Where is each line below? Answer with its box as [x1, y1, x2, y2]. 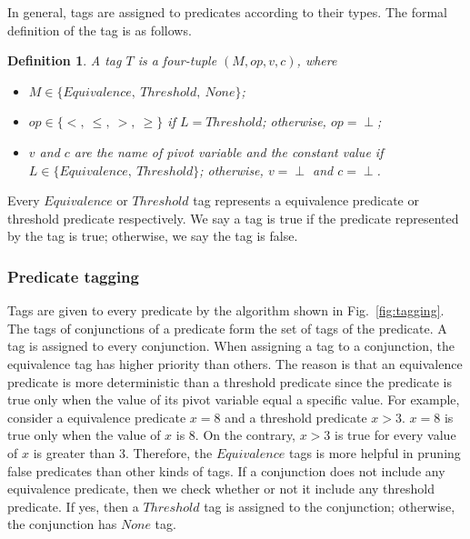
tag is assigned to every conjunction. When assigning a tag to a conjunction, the [7, 336, 455, 355]
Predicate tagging [7, 265, 139, 287]
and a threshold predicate [225, 407, 367, 426]
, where [296, 51, 337, 70]
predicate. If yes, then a [7, 496, 139, 515]
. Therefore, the [125, 443, 213, 462]
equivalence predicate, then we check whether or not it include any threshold [7, 479, 435, 498]
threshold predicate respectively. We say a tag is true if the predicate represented [7, 208, 459, 227]
